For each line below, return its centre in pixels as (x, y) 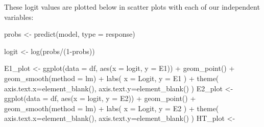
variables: (19, 17)
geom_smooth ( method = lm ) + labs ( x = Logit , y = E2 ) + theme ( (112, 108)
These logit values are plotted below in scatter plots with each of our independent (132, 7)
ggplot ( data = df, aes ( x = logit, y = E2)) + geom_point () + (100, 98)
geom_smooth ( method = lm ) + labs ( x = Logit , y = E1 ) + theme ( (112, 78)
